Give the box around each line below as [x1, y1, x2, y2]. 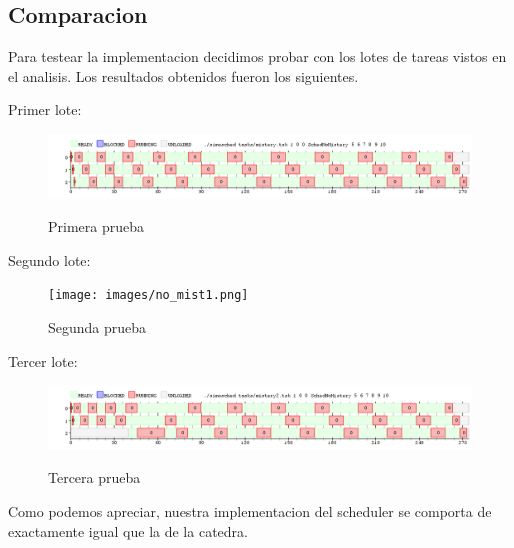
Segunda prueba [48, 317, 147, 338]
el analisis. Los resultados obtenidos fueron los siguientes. [8, 65, 359, 86]
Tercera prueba [48, 467, 141, 488]
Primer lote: [8, 99, 82, 120]
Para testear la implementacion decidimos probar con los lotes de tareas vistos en [8, 46, 507, 67]
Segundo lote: [8, 249, 91, 270]
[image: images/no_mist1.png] [48, 288, 249, 303]
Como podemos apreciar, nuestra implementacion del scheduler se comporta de [8, 500, 492, 521]
